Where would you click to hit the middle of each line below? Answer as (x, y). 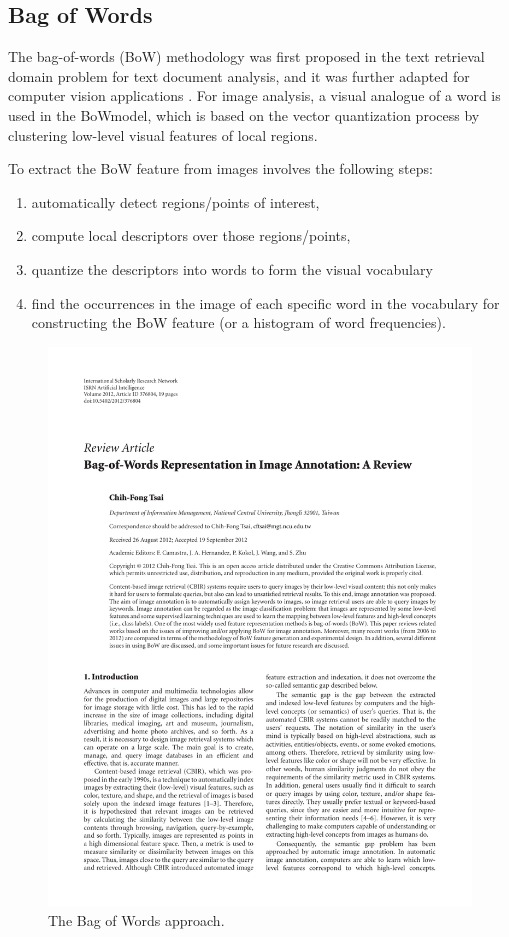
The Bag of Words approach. (136, 919)
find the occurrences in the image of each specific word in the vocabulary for (265, 302)
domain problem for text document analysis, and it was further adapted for (239, 75)
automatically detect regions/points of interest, (175, 201)
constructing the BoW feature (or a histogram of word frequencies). (238, 322)
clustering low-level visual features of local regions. (163, 134)
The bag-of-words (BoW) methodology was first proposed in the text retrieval (246, 56)
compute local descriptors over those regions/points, (191, 235)
